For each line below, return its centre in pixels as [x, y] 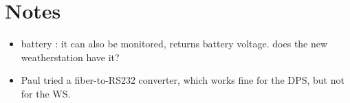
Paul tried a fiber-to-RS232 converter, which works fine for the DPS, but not [183, 80]
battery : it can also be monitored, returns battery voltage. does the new [174, 44]
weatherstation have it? [70, 57]
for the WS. [46, 93]
